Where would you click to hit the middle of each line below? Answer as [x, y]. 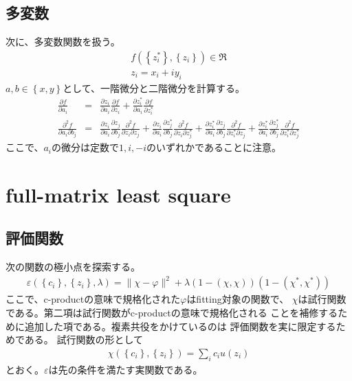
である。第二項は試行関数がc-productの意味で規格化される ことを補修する [172, 312]
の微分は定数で [86, 147]
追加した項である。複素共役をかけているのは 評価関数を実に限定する [180, 326]
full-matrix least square [118, 194]
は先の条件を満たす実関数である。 [125, 369]
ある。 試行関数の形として [84, 339]
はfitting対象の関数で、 [238, 299]
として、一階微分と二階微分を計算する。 [154, 88]
